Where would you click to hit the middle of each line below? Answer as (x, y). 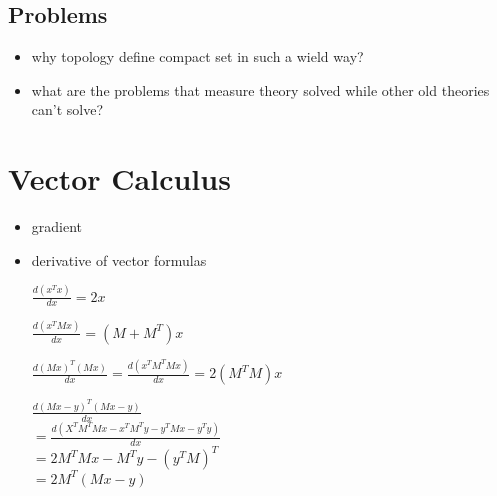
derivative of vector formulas (119, 259)
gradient (57, 226)
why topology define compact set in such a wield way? (197, 56)
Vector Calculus (119, 178)
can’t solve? (67, 109)
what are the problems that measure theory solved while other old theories (260, 89)
